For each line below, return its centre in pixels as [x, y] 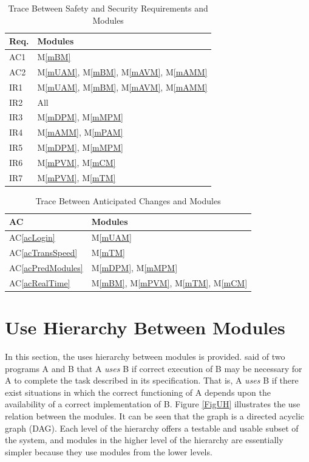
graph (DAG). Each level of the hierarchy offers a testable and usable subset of [152, 428]
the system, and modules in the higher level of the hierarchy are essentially [144, 440]
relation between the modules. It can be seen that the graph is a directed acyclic [155, 416]
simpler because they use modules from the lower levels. [109, 451]
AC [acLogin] [32, 237]
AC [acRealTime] [40, 282]
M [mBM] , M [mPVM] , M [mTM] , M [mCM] [169, 282]
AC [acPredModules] [46, 267]
